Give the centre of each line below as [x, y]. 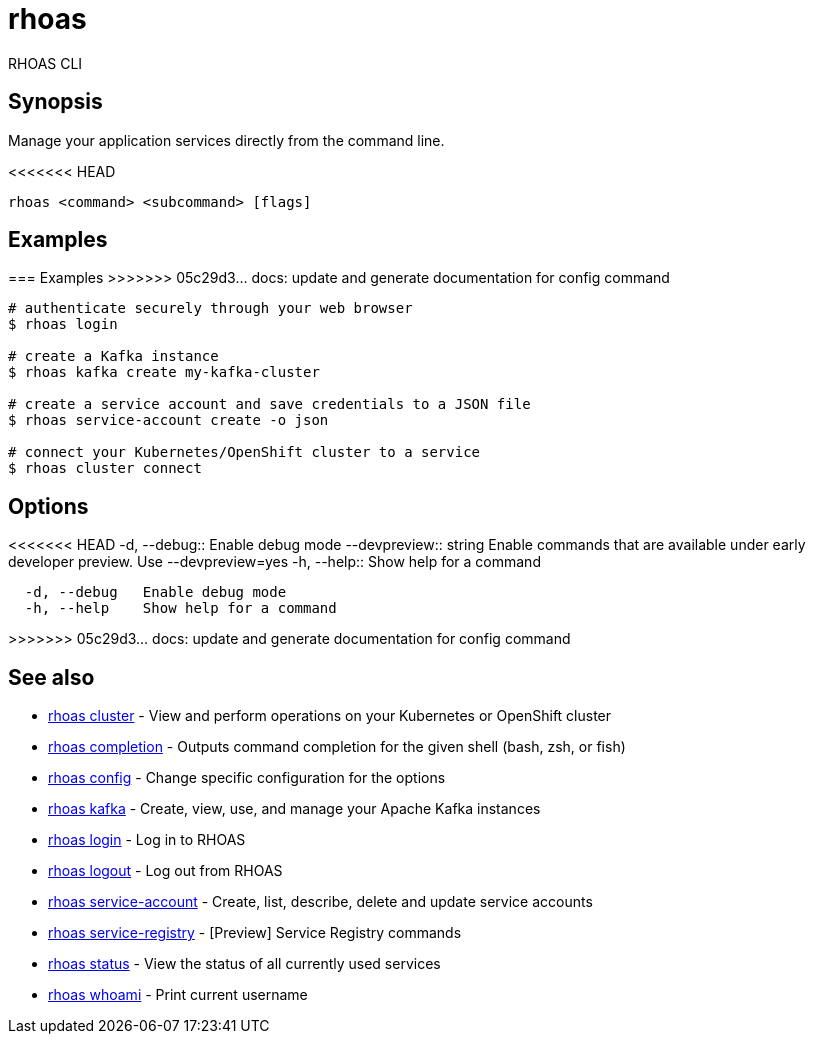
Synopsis [55, 102]
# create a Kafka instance [113, 356]
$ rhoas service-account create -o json [168, 420]
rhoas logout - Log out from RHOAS [165, 871]
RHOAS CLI [45, 63]
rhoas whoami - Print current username [178, 995]
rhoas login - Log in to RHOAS [147, 840]
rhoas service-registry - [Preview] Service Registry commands [255, 933]
